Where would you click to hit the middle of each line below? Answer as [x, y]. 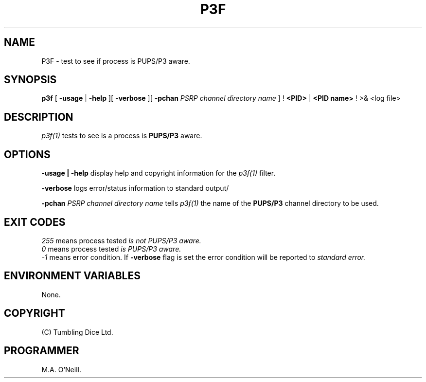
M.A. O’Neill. [61, 369]
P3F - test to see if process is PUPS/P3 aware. [116, 61]
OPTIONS [27, 154]
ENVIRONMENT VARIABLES [72, 276]
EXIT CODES [35, 222]
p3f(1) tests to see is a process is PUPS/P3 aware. [122, 136]
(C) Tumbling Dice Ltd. [77, 332]
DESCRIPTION [39, 117]
